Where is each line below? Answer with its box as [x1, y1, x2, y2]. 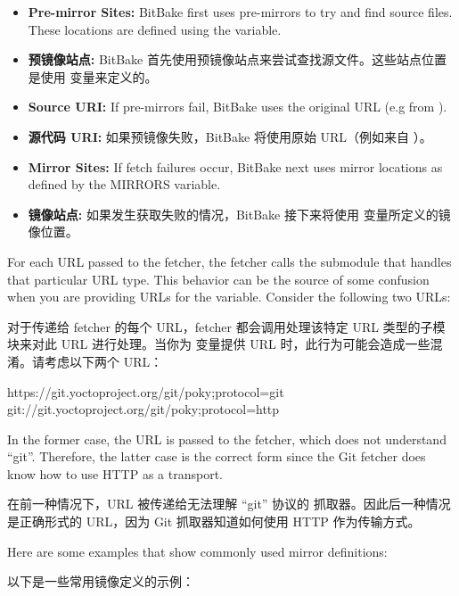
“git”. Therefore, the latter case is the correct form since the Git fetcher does [7, 447, 426, 466]
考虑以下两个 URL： [44, 352, 163, 370]
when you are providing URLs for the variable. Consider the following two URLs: [7, 287, 451, 306]
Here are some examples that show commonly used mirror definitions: [7, 542, 388, 560]
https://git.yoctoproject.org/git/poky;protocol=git [7, 382, 284, 401]
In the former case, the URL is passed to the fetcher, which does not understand [7, 429, 447, 448]
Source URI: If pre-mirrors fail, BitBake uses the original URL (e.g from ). [28, 97, 447, 116]
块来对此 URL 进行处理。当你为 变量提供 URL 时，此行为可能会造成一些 [7, 335, 430, 353]
